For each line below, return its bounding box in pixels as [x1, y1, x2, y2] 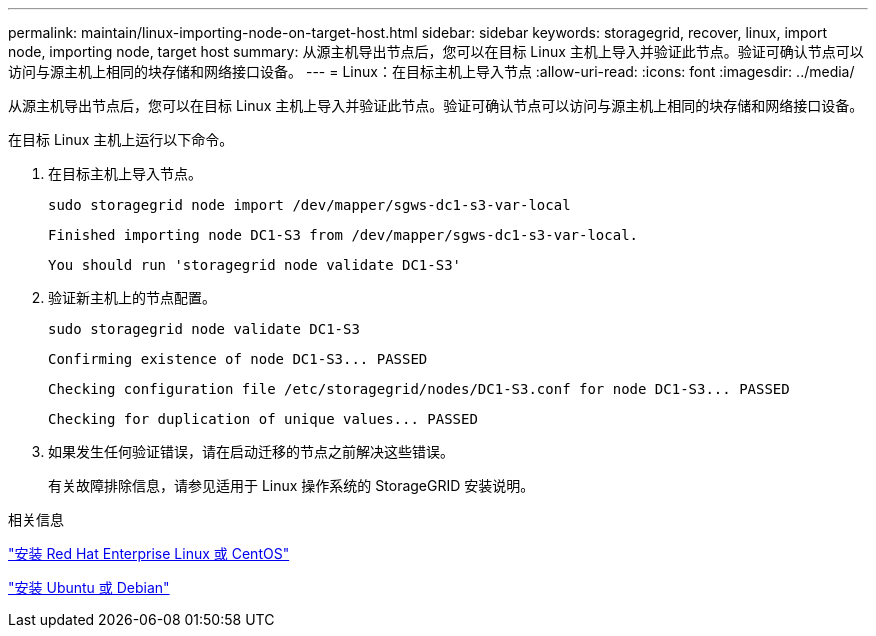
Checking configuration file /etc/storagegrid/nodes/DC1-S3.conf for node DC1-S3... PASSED [48, 381, 790, 397]
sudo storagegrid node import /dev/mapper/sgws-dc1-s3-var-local [48, 197, 571, 213]
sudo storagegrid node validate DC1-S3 [48, 321, 360, 337]
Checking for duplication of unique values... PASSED [48, 411, 478, 427]
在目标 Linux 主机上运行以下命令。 [8, 131, 234, 148]
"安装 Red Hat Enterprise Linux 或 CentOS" [8, 545, 290, 562]
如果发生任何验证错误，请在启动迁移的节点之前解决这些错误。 [48, 443, 454, 460]
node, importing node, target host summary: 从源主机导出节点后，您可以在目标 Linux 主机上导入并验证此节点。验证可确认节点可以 [8, 43, 864, 60]
